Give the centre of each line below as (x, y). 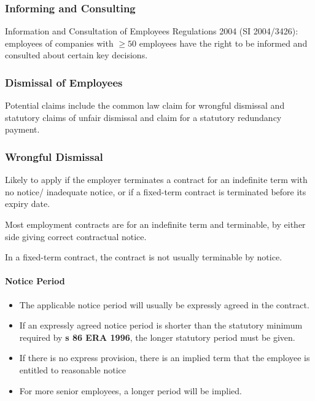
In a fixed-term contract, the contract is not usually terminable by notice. (144, 257)
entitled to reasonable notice (72, 369)
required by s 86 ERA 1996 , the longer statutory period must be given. (157, 337)
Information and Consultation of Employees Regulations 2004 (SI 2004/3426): (152, 31)
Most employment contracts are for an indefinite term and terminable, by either (155, 224)
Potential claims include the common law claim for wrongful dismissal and (145, 105)
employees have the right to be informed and (223, 43)
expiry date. (28, 204)
